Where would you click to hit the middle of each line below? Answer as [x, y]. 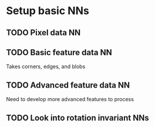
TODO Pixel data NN [43, 33]
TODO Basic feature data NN [59, 52]
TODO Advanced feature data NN [68, 85]
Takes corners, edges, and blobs [46, 66]
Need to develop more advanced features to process [70, 99]
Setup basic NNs [48, 11]
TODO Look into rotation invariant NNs [77, 118]
